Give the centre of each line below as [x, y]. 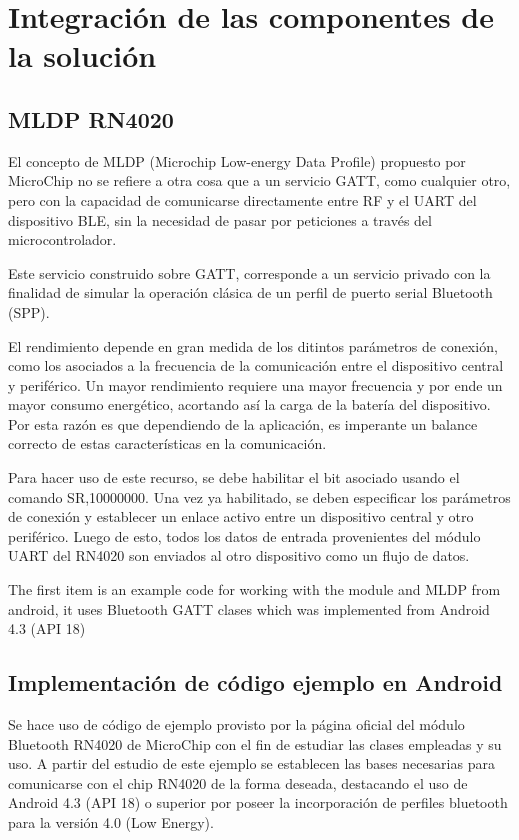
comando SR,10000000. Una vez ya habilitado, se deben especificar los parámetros [259, 496]
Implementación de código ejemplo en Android [255, 682]
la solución [82, 55]
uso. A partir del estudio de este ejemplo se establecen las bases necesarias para [251, 763]
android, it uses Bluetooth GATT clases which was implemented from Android [249, 608]
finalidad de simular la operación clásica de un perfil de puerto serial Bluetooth [250, 292]
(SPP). [29, 311]
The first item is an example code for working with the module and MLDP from [254, 589]
